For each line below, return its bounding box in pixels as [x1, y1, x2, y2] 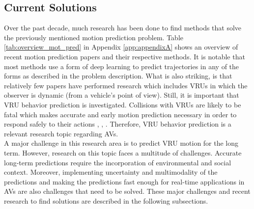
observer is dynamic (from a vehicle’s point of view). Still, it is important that [4, 90, 239, 100]
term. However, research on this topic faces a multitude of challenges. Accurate [4, 147, 242, 157]
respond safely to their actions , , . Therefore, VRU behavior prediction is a [4, 119, 231, 129]
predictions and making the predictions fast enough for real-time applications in [4, 176, 245, 186]
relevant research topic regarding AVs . [4, 128, 118, 138]
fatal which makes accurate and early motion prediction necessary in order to [4, 109, 237, 119]
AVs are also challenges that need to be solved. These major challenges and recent [4, 186, 251, 196]
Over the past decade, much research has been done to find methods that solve [4, 23, 242, 33]
